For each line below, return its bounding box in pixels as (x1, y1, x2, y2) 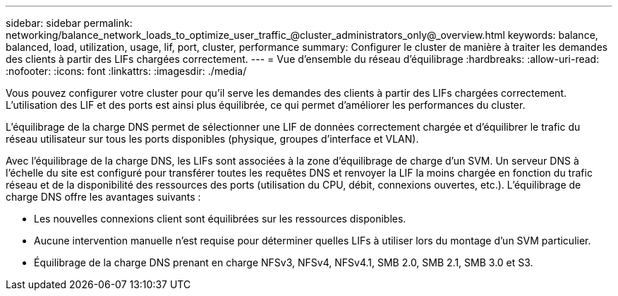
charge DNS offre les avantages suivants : (6, 191, 201, 203)
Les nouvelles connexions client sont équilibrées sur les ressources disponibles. (34, 213, 406, 225)
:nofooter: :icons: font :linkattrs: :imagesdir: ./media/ (6, 65, 247, 77)
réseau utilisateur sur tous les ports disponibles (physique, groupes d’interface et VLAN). (6, 133, 419, 145)
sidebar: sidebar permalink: (6, 17, 133, 29)
